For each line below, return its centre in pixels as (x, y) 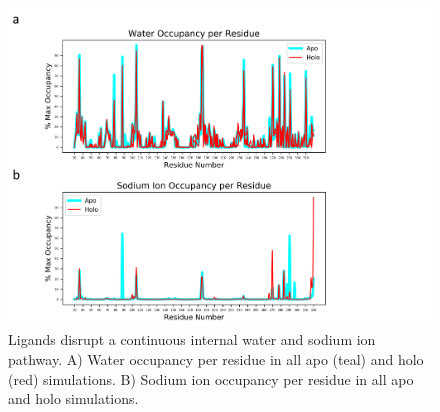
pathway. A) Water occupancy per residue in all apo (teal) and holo (216, 359)
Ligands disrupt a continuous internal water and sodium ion (192, 339)
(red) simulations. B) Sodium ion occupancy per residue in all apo (211, 378)
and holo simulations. (73, 398)
